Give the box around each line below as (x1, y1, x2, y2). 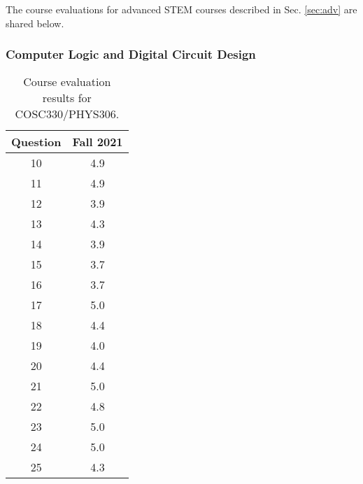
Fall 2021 (72, 134, 123, 150)
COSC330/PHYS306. (15, 106, 120, 122)
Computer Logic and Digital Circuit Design (6, 45, 256, 63)
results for (42, 90, 92, 106)
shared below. (6, 15, 64, 30)
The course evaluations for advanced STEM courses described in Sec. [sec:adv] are (6, 2, 357, 16)
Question (11, 134, 62, 150)
